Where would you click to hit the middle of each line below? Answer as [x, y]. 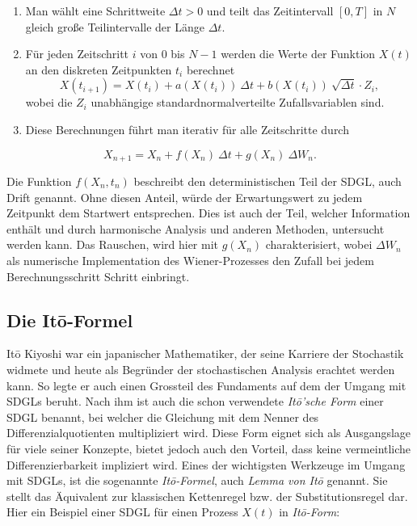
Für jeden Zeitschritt [77, 54]
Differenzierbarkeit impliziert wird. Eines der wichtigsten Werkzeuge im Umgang [206, 464]
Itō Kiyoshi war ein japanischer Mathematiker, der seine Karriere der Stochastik [205, 353]
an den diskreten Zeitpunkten [99, 69]
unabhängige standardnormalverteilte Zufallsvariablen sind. [238, 102]
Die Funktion [39, 181]
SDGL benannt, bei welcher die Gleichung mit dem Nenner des [163, 417]
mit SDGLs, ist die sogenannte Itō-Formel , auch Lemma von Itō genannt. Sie [197, 480]
